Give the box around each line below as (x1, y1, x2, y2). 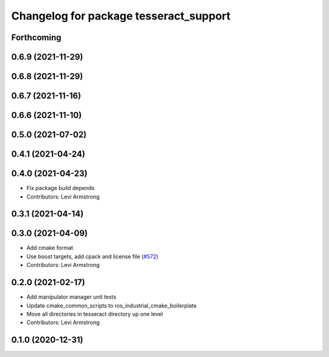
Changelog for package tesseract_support (11, 9, 231, 23)
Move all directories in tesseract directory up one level (26, 310, 163, 317)
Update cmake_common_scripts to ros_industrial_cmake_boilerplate (26, 302, 197, 309)
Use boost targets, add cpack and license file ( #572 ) (26, 253, 158, 260)
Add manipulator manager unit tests (26, 293, 117, 301)
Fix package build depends (26, 185, 94, 192)
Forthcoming (11, 32, 62, 43)
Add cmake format (26, 244, 73, 252)
